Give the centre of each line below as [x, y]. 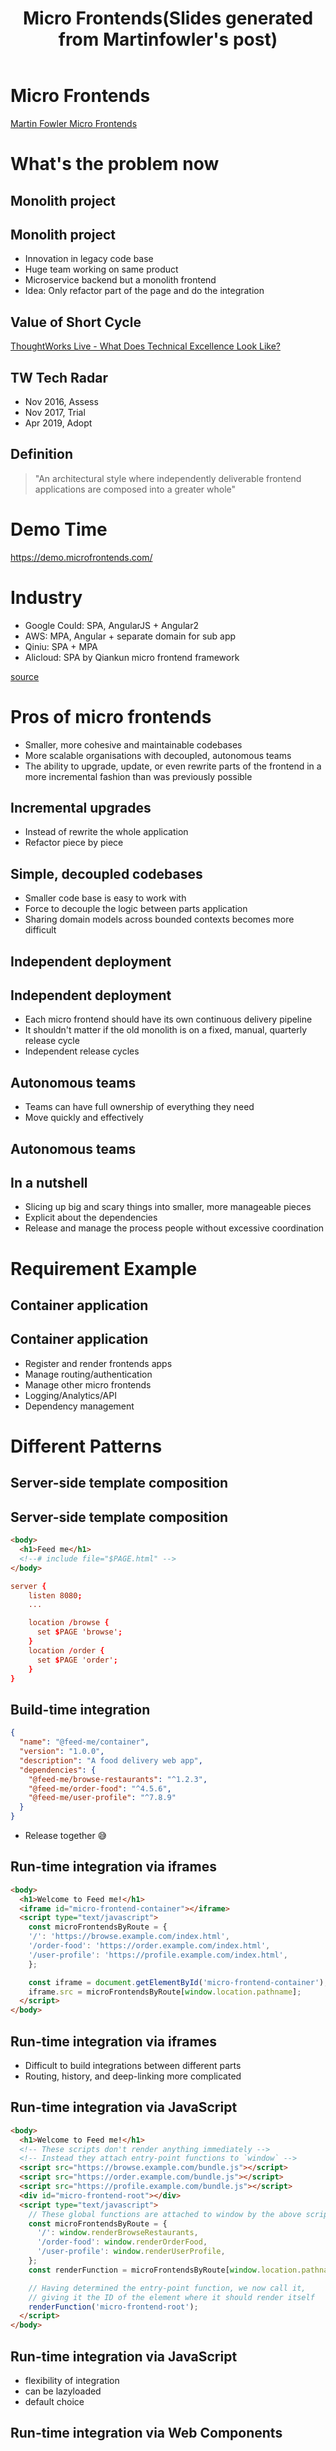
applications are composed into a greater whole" [135, 489]
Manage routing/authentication [88, 1374]
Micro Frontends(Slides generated [168, 18]
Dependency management [79, 1406]
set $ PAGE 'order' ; [77, 1660]
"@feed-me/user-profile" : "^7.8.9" [102, 1798]
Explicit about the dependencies [91, 1218]
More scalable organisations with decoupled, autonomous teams [158, 755]
